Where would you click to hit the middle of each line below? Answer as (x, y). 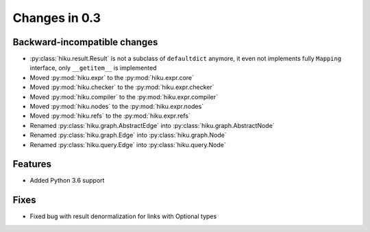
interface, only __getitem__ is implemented (93, 68)
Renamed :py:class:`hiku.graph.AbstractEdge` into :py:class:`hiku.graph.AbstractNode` (152, 125)
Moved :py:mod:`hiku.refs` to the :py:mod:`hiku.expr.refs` (110, 116)
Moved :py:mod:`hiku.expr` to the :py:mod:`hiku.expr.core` (112, 77)
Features (32, 164)
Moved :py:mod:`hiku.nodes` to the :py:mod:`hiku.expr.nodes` (117, 107)
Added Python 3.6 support (67, 181)
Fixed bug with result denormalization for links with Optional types (123, 216)
